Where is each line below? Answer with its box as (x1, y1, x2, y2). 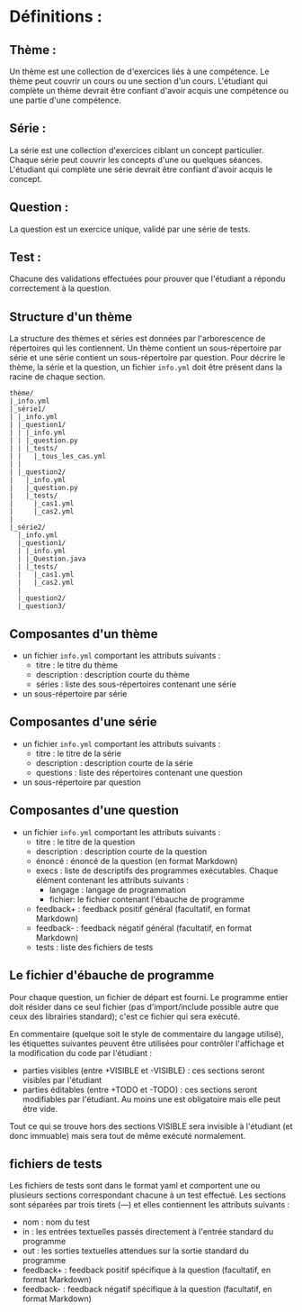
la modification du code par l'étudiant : (9, 1047, 153, 1058)
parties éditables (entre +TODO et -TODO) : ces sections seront (22, 1084, 258, 1095)
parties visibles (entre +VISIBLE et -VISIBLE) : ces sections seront (22, 1065, 265, 1076)
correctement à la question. (9, 283, 111, 294)
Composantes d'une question (9, 803, 180, 818)
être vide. (22, 1103, 58, 1114)
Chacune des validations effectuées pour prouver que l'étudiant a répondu (9, 273, 286, 285)
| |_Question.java (17, 554, 87, 564)
